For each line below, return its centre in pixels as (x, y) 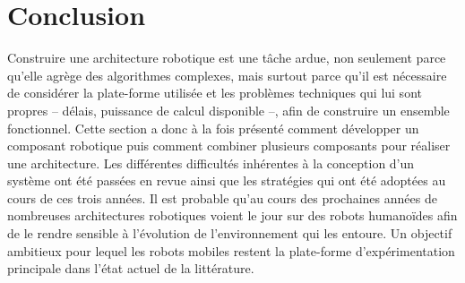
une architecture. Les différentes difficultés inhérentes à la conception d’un (211, 163)
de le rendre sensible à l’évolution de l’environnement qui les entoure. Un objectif (230, 233)
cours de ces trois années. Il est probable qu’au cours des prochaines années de (222, 197)
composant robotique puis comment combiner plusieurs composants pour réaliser (229, 146)
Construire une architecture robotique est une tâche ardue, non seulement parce (227, 58)
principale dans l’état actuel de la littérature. (131, 268)
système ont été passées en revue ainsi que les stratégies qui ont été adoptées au (227, 180)
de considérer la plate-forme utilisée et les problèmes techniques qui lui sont (215, 93)
